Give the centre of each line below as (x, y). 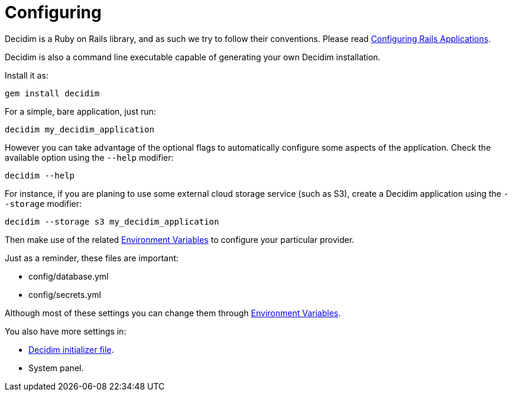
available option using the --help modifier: (89, 157)
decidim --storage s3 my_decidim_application (112, 221)
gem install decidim (52, 93)
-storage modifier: (43, 203)
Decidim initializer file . (71, 349)
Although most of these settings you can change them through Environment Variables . (173, 313)
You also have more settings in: (66, 331)
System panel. (56, 368)
